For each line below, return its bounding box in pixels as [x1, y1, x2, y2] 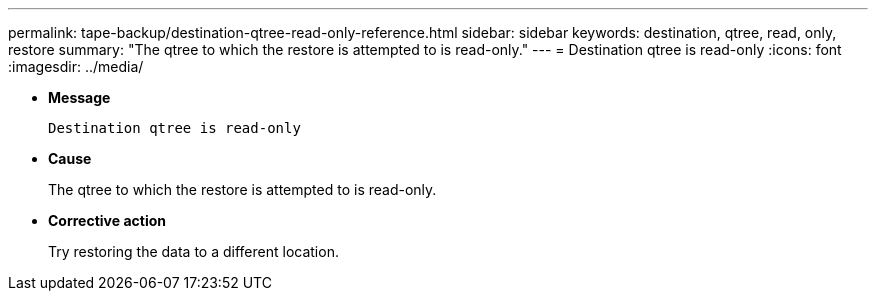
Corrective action [48, 212, 166, 229]
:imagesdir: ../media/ [8, 58, 144, 75]
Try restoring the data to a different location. [48, 243, 339, 260]
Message [48, 89, 111, 106]
